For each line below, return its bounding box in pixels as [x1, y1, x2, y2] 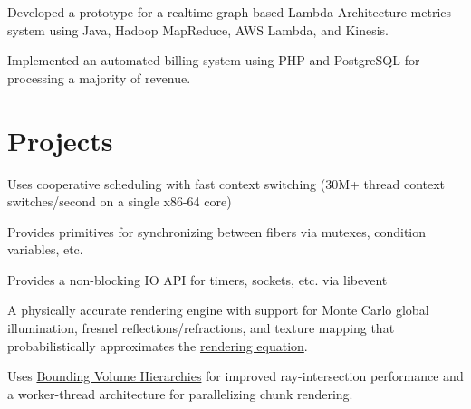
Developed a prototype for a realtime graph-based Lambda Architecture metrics [7, 3, 452, 21]
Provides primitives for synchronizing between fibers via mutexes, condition [7, 222, 427, 241]
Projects [7, 121, 113, 158]
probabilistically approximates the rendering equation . [7, 336, 308, 355]
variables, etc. [7, 240, 83, 259]
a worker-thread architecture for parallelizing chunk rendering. [7, 384, 353, 403]
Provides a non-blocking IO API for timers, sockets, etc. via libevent [7, 270, 388, 289]
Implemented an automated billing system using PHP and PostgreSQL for [7, 51, 420, 70]
